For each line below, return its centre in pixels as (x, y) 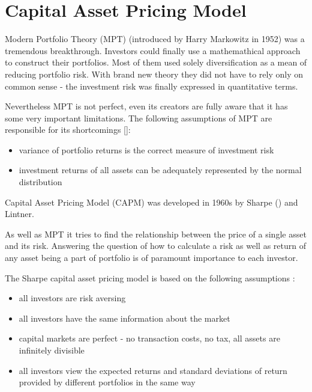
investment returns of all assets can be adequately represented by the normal (160, 170)
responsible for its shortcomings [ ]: (68, 130)
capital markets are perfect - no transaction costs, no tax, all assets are (149, 338)
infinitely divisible (52, 350)
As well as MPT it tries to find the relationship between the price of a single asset (156, 234)
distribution (40, 182)
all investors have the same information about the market (124, 318)
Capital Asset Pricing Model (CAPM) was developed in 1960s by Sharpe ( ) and (151, 202)
